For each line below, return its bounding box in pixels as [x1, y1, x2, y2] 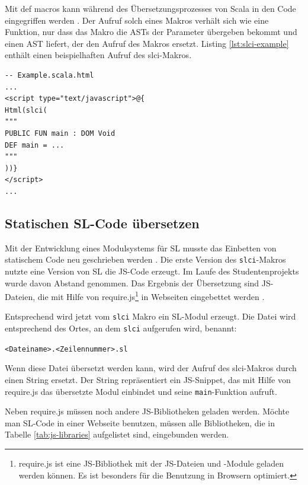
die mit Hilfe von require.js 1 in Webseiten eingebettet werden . [37, 289, 265, 302]
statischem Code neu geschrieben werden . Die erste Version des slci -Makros [5, 253, 286, 266]
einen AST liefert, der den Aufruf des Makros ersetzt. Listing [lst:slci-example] [5, 37, 289, 49]
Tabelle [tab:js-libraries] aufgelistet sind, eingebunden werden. [5, 428, 229, 441]
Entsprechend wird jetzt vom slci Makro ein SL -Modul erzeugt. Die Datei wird [5, 310, 296, 323]
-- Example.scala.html [5, 71, 94, 79]
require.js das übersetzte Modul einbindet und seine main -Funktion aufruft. [5, 385, 277, 397]
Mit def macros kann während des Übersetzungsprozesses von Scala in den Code [5, 2, 296, 14]
